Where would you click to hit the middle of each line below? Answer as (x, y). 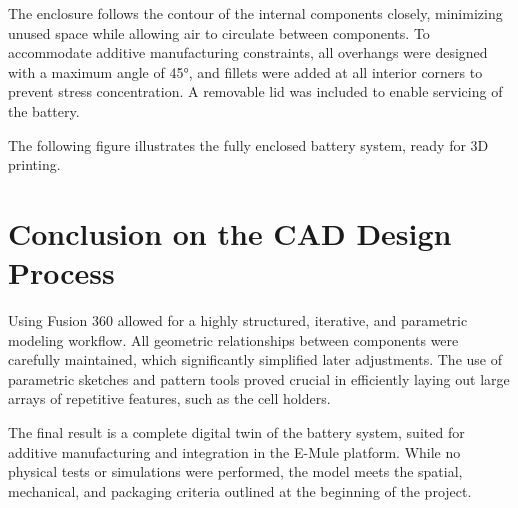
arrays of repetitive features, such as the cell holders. (169, 398)
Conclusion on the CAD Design (230, 232)
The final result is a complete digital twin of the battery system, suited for (236, 432)
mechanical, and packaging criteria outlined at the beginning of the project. (240, 490)
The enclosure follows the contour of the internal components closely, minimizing (255, 13)
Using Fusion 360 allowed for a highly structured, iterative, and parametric (238, 320)
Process (61, 272)
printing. (34, 164)
